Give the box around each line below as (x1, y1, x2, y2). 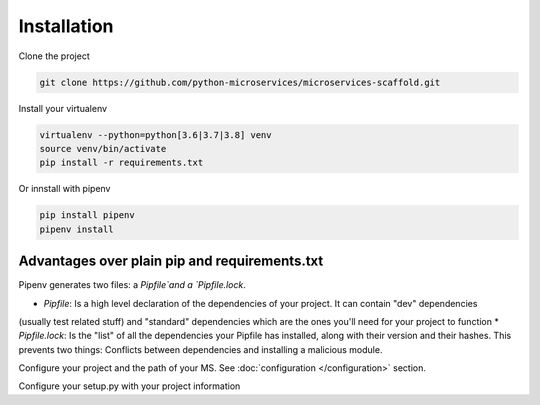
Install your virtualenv (18, 102, 108, 114)
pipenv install (39, 223, 114, 235)
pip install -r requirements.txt (39, 157, 204, 169)
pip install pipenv (39, 210, 135, 221)
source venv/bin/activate (39, 143, 167, 154)
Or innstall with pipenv (18, 183, 111, 195)
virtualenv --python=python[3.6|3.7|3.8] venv (39, 129, 272, 140)
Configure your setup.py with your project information (18, 380, 241, 392)
